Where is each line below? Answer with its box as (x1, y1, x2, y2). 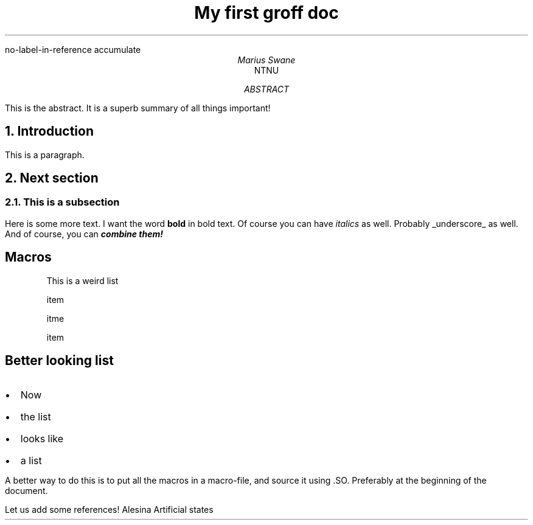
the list (20, 410, 51, 423)
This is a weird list (46, 275, 119, 286)
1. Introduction (5, 123, 94, 139)
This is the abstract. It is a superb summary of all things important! (5, 102, 271, 113)
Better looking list (5, 353, 114, 369)
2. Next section (5, 170, 99, 186)
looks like (20, 432, 64, 445)
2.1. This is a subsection (5, 196, 120, 209)
